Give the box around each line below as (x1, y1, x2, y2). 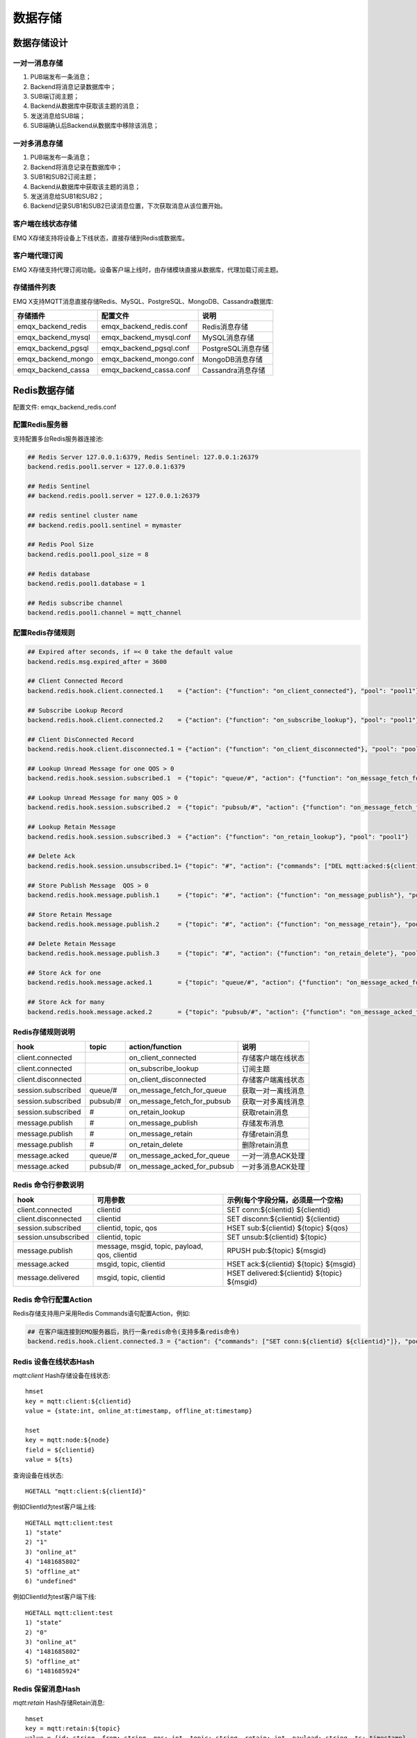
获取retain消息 (241, 1107, 288, 1117)
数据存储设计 (13, 37, 68, 49)
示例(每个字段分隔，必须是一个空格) (227, 1196, 344, 1205)
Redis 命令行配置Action (13, 1294, 92, 1304)
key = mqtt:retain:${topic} (25, 1725, 121, 1732)
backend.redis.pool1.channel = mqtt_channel (27, 609, 182, 617)
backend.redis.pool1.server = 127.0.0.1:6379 (27, 463, 186, 471)
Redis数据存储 (13, 384, 74, 396)
